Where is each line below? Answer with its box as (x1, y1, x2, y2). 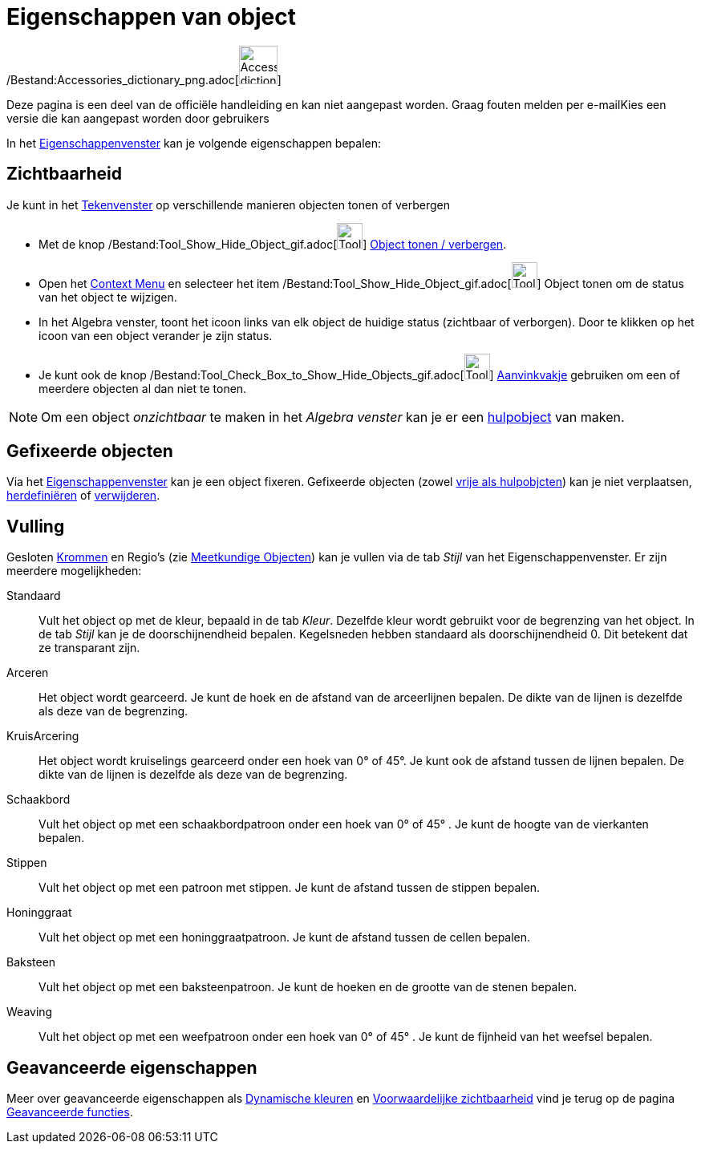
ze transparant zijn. (38, 641, 140, 655)
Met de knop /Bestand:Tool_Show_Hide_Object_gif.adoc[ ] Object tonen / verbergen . (38, 237, 507, 251)
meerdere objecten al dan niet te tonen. (38, 381, 247, 395)
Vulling (6, 516, 65, 537)
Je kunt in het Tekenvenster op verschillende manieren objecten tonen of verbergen (6, 197, 450, 212)
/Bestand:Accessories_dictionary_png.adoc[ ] (6, 72, 282, 87)
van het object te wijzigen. (38, 290, 177, 304)
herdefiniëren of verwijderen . (6, 488, 160, 503)
